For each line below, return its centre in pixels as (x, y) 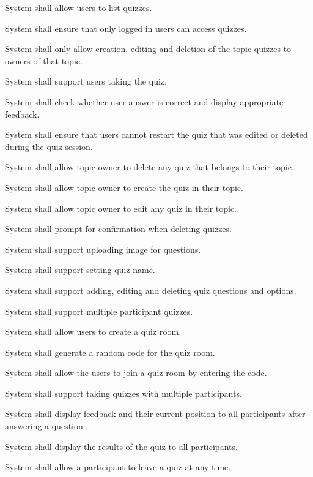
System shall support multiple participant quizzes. (99, 311)
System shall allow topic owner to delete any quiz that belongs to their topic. (149, 167)
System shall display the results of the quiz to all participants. (121, 446)
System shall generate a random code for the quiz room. (110, 352)
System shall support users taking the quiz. (86, 81)
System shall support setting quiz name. (80, 270)
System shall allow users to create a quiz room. (93, 332)
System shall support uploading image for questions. (103, 249)
